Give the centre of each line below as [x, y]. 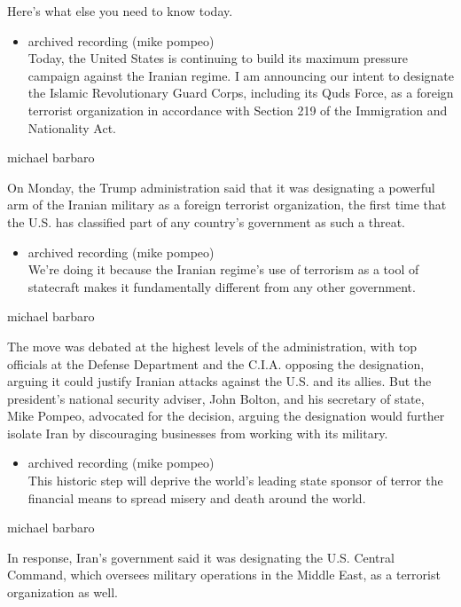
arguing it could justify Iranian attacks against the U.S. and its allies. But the [219, 381]
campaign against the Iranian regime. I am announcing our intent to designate [241, 75]
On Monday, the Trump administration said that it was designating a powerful [221, 187]
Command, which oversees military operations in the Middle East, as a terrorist [224, 575]
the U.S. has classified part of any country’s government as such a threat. [206, 221]
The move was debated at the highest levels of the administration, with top [212, 346]
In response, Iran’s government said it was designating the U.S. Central [201, 557]
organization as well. [63, 592]
